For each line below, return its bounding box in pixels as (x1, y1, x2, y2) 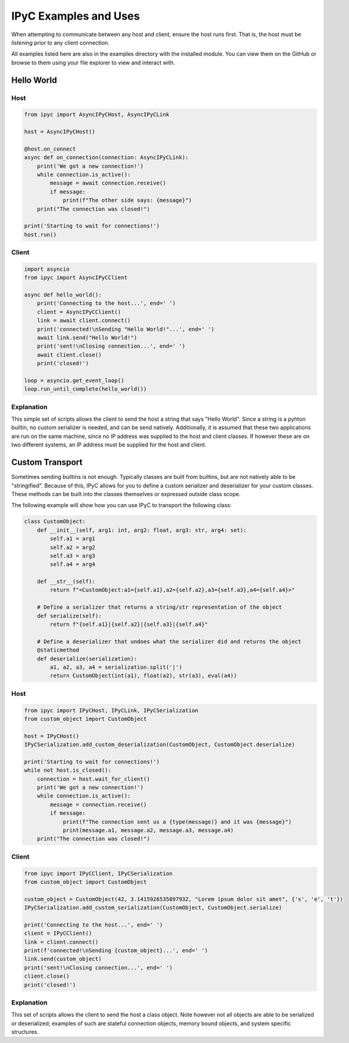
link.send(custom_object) (24, 955, 102, 963)
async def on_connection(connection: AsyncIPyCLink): (24, 154, 189, 161)
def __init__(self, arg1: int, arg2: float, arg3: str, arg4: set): (37, 527, 247, 533)
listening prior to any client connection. (11, 39, 110, 46)
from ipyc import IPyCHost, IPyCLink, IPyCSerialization (24, 707, 199, 714)
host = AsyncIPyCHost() (24, 129, 96, 135)
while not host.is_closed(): (24, 767, 112, 774)
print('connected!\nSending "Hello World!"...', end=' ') (37, 325, 215, 333)
